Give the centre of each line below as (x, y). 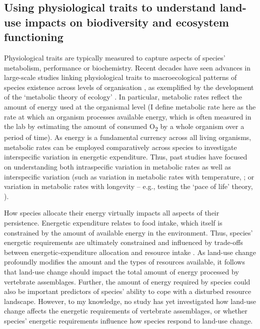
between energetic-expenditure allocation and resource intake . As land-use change (130, 252)
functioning (34, 37)
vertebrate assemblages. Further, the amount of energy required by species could (127, 281)
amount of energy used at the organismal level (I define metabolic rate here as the (130, 106)
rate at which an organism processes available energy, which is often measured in (128, 116)
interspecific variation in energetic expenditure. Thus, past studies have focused (126, 157)
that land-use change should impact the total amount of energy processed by (121, 271)
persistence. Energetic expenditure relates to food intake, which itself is (113, 223)
